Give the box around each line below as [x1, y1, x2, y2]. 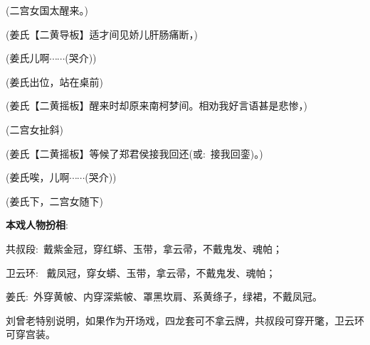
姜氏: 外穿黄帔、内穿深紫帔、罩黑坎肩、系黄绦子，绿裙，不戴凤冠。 [6, 289, 322, 304]
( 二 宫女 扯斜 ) [6, 121, 63, 136]
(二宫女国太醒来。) [6, 3, 88, 17]
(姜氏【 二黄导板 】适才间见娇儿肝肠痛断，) [6, 26, 198, 41]
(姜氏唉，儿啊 [6, 170, 70, 185]
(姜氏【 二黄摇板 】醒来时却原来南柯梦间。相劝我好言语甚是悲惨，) [6, 98, 307, 113]
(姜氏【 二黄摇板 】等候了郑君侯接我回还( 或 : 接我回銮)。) [6, 146, 263, 160]
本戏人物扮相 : [6, 217, 68, 232]
